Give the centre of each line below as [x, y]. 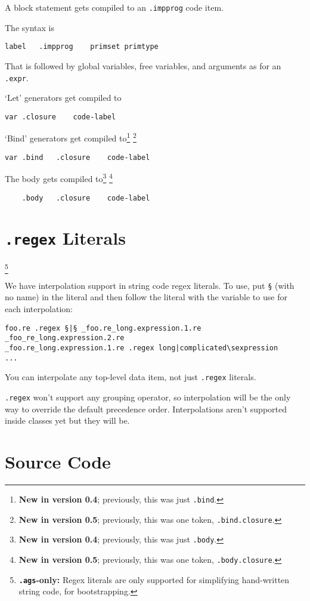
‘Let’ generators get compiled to [63, 98]
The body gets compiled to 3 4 [59, 178]
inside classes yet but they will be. [67, 420]
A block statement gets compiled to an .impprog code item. [114, 7]
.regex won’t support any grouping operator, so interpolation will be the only [148, 397]
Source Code [58, 461]
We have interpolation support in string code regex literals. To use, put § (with [150, 285]
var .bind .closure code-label [77, 157]
